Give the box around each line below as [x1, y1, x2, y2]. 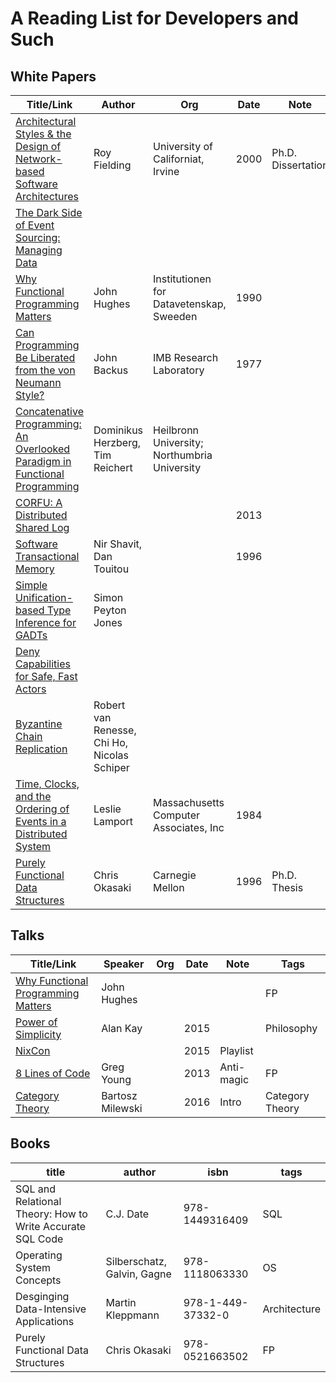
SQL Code [15, 1232, 64, 1246]
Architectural [15, 115, 77, 128]
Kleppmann [105, 1308, 160, 1322]
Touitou [93, 562, 130, 576]
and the [15, 790, 52, 803]
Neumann [15, 376, 62, 389]
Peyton [93, 603, 127, 617]
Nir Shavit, [93, 537, 143, 551]
